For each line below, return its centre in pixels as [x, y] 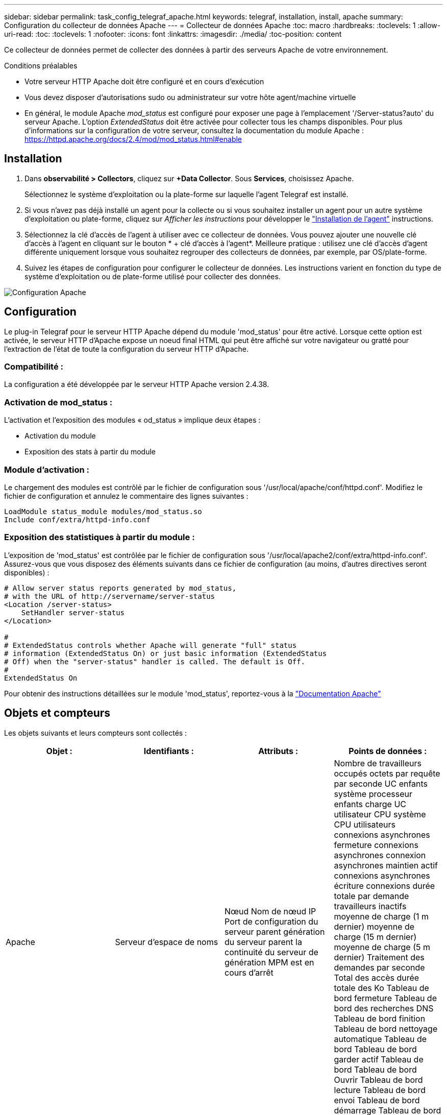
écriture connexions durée [384, 886]
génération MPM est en [269, 962]
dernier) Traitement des [379, 957]
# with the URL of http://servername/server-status [110, 596]
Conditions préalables [41, 66]
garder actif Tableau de [379, 1059]
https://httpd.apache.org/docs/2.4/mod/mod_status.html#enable [133, 139]
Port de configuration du [271, 921]
